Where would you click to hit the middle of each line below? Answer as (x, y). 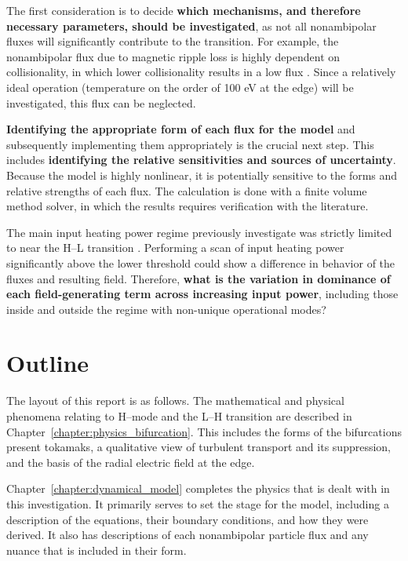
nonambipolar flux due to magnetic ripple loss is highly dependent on (173, 56)
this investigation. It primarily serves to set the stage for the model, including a (198, 503)
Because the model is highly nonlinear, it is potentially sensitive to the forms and (202, 175)
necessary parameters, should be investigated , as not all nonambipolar (191, 25)
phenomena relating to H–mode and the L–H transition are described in (179, 416)
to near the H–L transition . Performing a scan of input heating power (175, 248)
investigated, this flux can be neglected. (101, 102)
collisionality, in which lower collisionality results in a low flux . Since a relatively (201, 72)
